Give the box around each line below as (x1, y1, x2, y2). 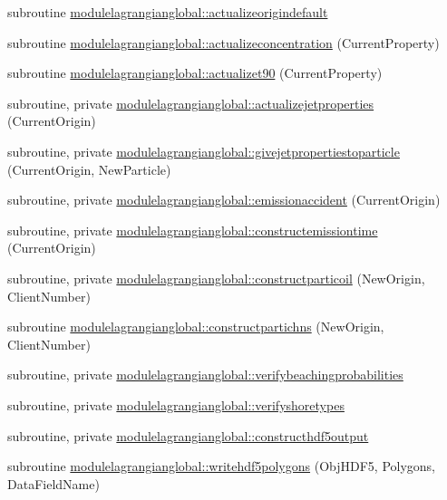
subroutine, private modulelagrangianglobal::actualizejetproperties (7, 93, 374, 112)
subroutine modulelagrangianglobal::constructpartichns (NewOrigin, (7, 317, 384, 336)
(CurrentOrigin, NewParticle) (7, 159, 171, 178)
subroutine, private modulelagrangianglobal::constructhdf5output (7, 426, 369, 445)
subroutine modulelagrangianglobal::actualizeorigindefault (7, 3, 328, 21)
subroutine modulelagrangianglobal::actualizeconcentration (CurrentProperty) (7, 33, 440, 52)
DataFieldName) (7, 474, 100, 493)
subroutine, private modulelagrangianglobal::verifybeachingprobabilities (7, 365, 403, 384)
